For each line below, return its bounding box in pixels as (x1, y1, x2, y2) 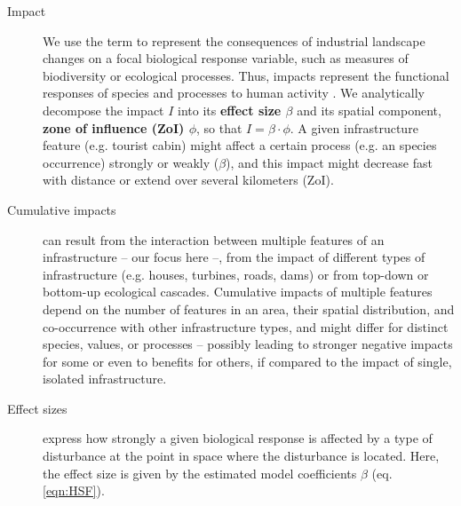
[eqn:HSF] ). (43, 481, 105, 500)
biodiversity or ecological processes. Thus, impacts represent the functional (43, 66, 449, 84)
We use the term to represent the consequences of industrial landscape (43, 31, 425, 50)
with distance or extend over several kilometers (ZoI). (43, 170, 334, 189)
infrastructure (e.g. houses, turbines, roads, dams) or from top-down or (43, 265, 429, 283)
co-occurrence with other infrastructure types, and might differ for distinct (43, 317, 449, 336)
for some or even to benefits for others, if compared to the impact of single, (43, 352, 452, 370)
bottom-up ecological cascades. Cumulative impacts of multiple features (43, 282, 433, 301)
